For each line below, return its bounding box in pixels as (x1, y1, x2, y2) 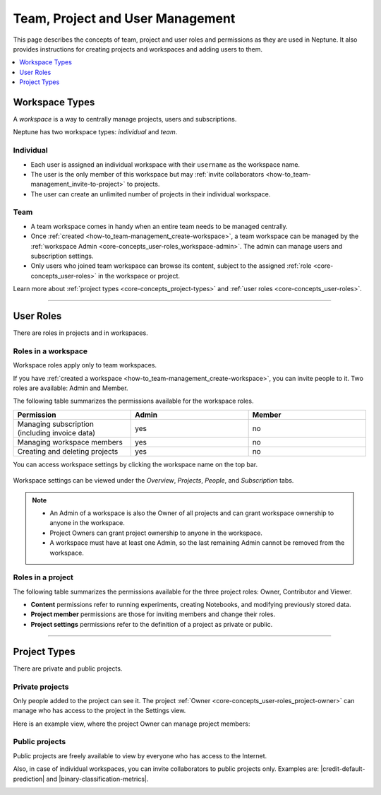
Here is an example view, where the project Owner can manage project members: (13, 719, 250, 728)
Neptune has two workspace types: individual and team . (13, 128, 178, 136)
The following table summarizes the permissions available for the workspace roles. (13, 396, 254, 406)
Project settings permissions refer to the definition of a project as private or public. (30, 620, 273, 628)
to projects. (127, 180, 160, 189)
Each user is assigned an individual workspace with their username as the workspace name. (30, 160, 300, 169)
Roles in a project (13, 572, 74, 582)
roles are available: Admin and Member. (13, 384, 128, 392)
